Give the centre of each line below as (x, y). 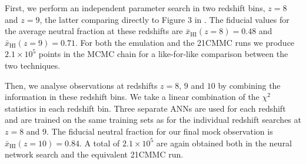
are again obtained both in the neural (224, 143)
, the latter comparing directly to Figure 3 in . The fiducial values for (164, 19)
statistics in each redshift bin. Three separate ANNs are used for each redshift (145, 108)
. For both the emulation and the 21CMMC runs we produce (185, 42)
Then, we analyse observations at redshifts (81, 85)
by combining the (249, 85)
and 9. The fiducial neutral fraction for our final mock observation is (149, 131)
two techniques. (33, 65)
